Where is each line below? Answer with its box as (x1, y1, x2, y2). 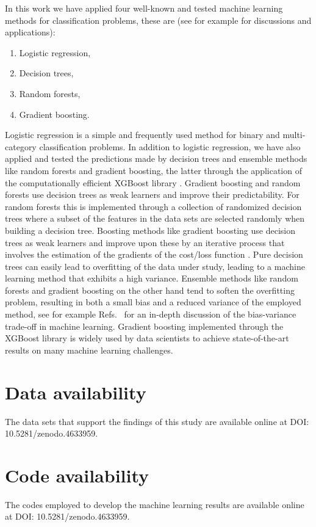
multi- (282, 128, 306, 141)
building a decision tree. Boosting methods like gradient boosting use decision (5, 224, 295, 236)
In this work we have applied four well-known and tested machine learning (5, 2, 283, 14)
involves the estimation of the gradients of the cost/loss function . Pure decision (5, 248, 303, 261)
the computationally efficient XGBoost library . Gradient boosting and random (5, 176, 301, 189)
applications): (5, 26, 56, 38)
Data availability (5, 379, 146, 404)
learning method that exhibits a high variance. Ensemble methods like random (5, 272, 298, 285)
